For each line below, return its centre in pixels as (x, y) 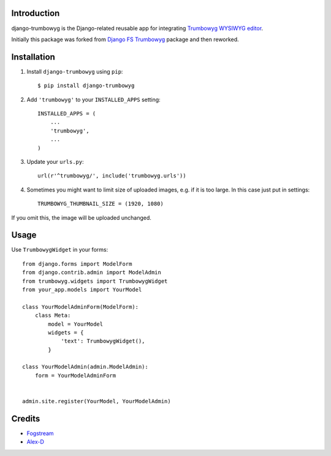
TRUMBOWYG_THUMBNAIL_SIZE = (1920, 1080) (101, 204)
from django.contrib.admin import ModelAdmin (92, 272)
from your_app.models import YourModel (82, 289)
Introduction (36, 13)
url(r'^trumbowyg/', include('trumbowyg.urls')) (112, 176)
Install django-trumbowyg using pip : (75, 71)
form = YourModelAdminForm (75, 375)
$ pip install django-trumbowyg (86, 86)
